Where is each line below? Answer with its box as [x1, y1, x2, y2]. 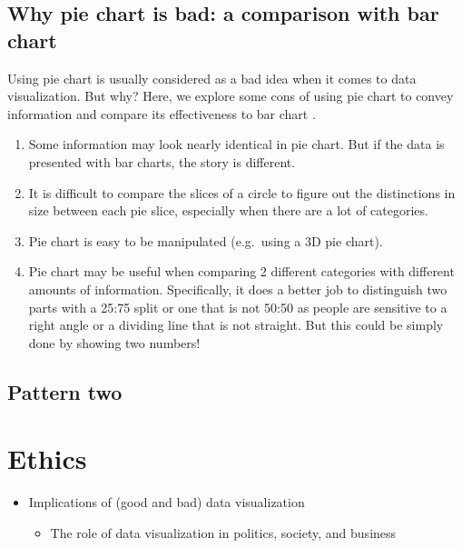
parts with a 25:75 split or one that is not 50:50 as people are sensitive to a [28, 297, 447, 316]
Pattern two [7, 377, 123, 405]
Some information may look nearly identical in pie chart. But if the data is [28, 135, 445, 154]
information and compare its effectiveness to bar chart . [7, 104, 316, 123]
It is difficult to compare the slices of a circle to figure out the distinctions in [28, 183, 456, 202]
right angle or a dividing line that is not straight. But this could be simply [28, 315, 444, 334]
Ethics [7, 440, 87, 477]
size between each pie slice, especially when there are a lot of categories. [28, 201, 428, 220]
